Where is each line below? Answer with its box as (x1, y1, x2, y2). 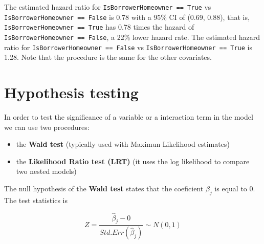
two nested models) (16, 166, 77, 176)
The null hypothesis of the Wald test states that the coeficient (4, 183, 204, 193)
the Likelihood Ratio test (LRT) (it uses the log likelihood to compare (16, 156, 250, 166)
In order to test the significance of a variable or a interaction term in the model (4, 112, 253, 122)
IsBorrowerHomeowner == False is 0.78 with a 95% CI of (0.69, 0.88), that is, (4, 11, 250, 22)
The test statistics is (4, 194, 68, 205)
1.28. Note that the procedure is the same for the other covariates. (4, 52, 212, 62)
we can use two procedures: (4, 121, 90, 132)
